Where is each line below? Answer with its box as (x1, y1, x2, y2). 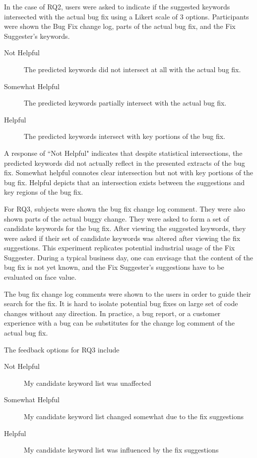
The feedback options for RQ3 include (4, 344, 120, 354)
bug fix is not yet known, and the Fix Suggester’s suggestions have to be (4, 262, 224, 272)
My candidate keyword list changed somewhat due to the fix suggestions (24, 411, 244, 421)
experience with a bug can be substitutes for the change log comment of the (4, 318, 235, 328)
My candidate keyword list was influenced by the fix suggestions (24, 445, 219, 455)
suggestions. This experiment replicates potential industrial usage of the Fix (4, 242, 235, 253)
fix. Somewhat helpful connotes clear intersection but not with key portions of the (4, 167, 254, 178)
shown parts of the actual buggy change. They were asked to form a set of (4, 213, 229, 224)
